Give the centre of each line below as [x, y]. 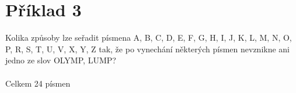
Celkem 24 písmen [38, 83]
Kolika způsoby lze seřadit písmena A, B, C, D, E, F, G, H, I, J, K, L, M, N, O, [149, 37]
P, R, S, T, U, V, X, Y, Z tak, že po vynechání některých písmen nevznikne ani [148, 49]
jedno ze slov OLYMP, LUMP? [61, 60]
